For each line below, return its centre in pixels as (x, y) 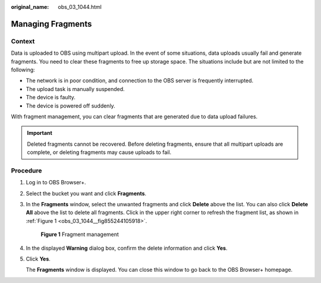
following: (23, 70)
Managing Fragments (51, 24)
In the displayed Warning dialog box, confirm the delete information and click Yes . (127, 248)
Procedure (26, 171)
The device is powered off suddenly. (70, 106)
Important (40, 133)
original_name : (30, 7)
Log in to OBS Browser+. (56, 183)
